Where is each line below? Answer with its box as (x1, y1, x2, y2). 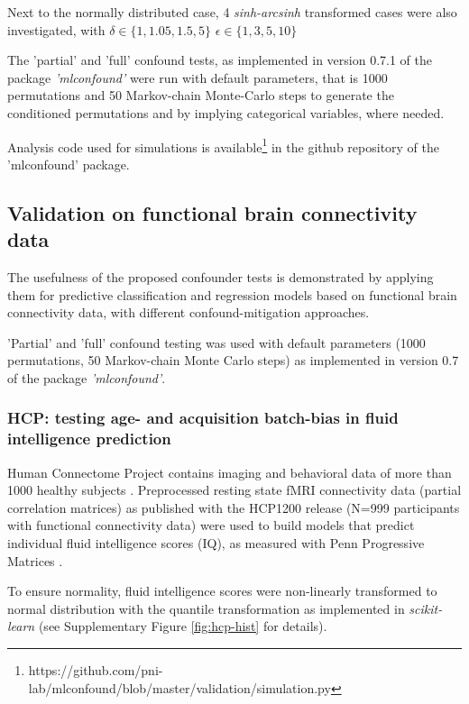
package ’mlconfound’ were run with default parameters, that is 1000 (7, 68, 388, 87)
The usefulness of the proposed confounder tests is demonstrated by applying (7, 268, 434, 286)
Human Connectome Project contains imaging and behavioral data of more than (7, 462, 452, 481)
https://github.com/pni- (28, 661, 163, 680)
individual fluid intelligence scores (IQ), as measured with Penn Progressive (7, 534, 425, 553)
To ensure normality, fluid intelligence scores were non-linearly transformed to (7, 581, 437, 600)
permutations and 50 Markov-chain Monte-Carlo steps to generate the (7, 86, 394, 105)
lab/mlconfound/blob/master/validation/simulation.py (28, 678, 331, 697)
